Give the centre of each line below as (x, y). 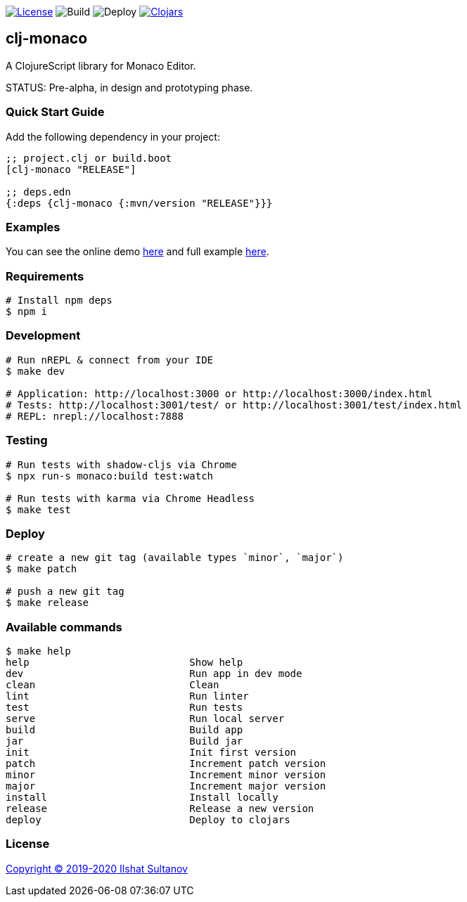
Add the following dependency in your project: (113, 136)
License (28, 844)
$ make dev (36, 371)
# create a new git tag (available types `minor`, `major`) (175, 558)
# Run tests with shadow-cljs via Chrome (121, 464)
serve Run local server (145, 719)
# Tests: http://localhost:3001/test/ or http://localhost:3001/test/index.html (234, 405)
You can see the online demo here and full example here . (137, 252)
